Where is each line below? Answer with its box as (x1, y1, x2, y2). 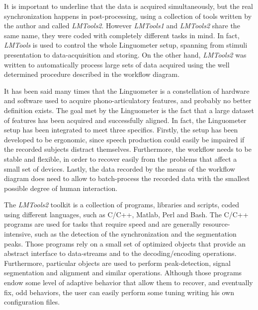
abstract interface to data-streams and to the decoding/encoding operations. (4, 248, 237, 258)
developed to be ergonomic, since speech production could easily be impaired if (4, 134, 245, 144)
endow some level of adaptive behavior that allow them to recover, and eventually (4, 277, 253, 288)
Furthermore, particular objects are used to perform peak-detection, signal (4, 257, 231, 268)
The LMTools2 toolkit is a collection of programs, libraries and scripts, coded (4, 199, 240, 210)
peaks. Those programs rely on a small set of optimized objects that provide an (4, 238, 246, 248)
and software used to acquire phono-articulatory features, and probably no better (4, 95, 252, 106)
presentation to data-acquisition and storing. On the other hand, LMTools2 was (4, 49, 247, 60)
